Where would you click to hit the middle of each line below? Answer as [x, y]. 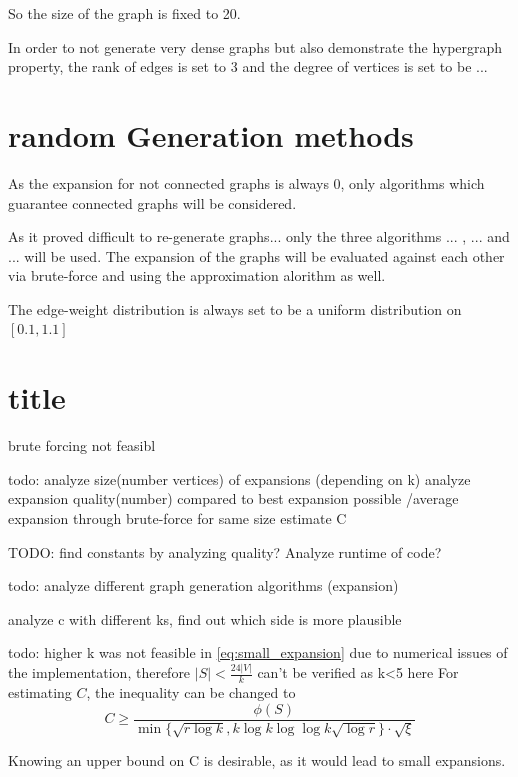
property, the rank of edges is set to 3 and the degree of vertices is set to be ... [248, 66]
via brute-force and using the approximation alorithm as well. [197, 275]
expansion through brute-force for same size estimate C [177, 517]
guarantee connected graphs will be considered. [152, 202]
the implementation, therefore [99, 672]
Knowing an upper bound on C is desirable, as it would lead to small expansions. [257, 760]
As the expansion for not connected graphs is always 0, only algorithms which [246, 182]
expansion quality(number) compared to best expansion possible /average [233, 498]
